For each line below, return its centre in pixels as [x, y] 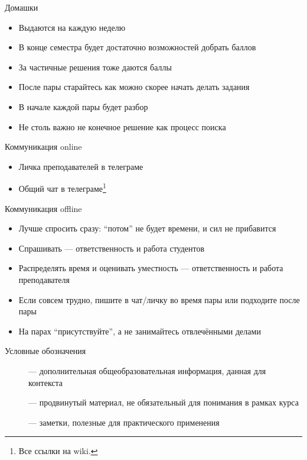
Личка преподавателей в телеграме [81, 166]
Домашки [22, 7]
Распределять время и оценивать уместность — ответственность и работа [151, 268]
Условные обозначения [45, 351]
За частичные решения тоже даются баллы [95, 67]
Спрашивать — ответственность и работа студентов [112, 248]
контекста [46, 382]
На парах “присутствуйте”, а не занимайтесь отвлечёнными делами [140, 331]
